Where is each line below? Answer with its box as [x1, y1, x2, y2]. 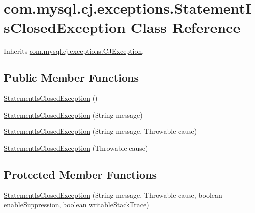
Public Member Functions [4, 70, 139, 85]
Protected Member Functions [4, 166, 157, 182]
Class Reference [130, 17, 241, 37]
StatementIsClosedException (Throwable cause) [4, 142, 148, 152]
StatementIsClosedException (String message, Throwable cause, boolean [4, 189, 222, 200]
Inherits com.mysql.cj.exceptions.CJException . [4, 46, 144, 56]
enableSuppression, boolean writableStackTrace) [4, 199, 149, 210]
